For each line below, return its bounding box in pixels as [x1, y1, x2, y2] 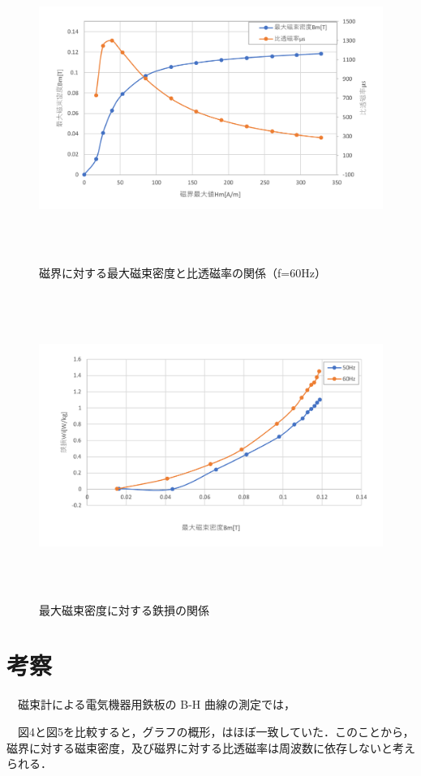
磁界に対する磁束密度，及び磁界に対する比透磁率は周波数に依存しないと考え [6, 739, 415, 756]
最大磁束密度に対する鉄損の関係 [39, 601, 209, 618]
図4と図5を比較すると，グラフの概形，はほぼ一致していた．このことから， [17, 722, 415, 740]
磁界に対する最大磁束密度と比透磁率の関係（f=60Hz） [39, 264, 326, 281]
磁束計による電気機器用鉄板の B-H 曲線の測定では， [17, 696, 295, 713]
